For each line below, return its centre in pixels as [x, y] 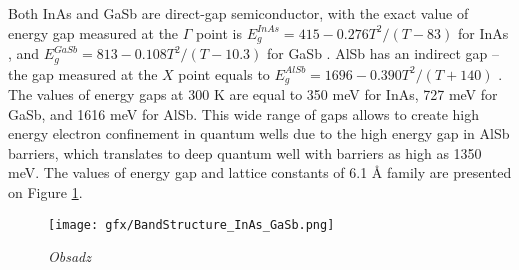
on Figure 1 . [45, 191]
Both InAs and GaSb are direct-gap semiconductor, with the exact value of [238, 13]
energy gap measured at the [93, 32]
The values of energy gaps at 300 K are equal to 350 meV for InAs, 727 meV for [253, 93]
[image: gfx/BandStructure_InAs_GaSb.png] [191, 224]
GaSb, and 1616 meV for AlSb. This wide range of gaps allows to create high [244, 113]
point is [219, 32]
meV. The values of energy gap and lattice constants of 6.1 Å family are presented [260, 172]
